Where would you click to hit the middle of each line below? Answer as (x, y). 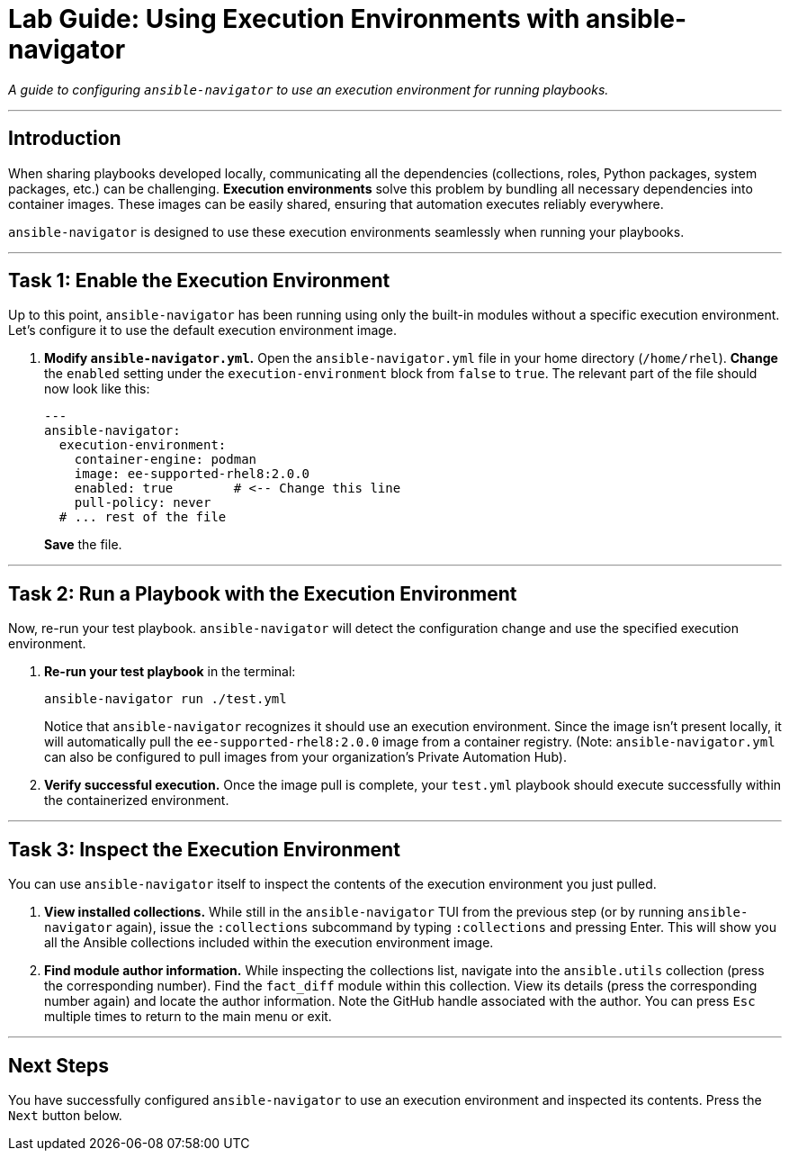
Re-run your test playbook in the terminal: (170, 672)
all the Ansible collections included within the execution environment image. (269, 943)
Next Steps (58, 1065)
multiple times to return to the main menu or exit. (188, 1017)
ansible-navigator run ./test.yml (166, 699)
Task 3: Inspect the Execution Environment (204, 849)
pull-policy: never (143, 503)
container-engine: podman (166, 460)
